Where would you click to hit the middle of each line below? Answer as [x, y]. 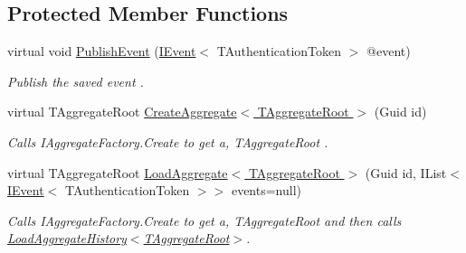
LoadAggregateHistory [67, 238]
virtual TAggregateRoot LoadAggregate [118, 172]
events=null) [266, 190]
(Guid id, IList [406, 172]
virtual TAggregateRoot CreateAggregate [122, 112]
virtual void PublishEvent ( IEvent [102, 51]
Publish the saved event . [76, 81]
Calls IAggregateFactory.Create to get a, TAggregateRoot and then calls [204, 220]
